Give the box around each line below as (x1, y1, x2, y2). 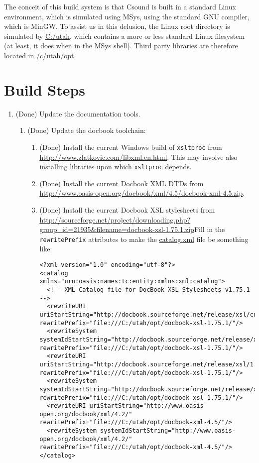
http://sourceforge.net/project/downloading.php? (39, 214, 191, 225)
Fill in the (194, 224, 225, 234)
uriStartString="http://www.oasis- (89, 402, 207, 410)
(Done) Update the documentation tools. (15, 108, 140, 118)
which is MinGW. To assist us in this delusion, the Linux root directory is (4, 21, 230, 31)
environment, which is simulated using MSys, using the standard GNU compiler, (4, 11, 250, 21)
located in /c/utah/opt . (4, 50, 76, 60)
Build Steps (4, 79, 86, 100)
